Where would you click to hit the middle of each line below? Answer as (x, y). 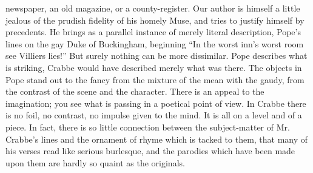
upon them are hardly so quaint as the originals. (95, 162)
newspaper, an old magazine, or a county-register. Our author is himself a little (153, 8)
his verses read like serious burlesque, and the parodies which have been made (150, 151)
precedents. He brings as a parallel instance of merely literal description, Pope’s (153, 32)
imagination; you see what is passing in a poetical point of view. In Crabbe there (156, 103)
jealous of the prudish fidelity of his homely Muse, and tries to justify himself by (155, 20)
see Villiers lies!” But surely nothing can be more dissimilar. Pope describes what (156, 56)
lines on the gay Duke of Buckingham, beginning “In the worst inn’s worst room (155, 43)
